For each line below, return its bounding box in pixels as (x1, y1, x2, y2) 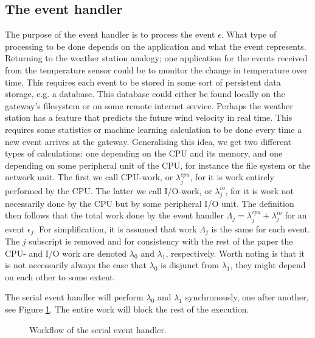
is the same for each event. (211, 222, 310, 235)
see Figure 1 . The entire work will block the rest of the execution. (5, 302, 249, 315)
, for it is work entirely (190, 171, 274, 183)
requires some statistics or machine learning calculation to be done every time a (5, 123, 302, 135)
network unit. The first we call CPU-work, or (5, 171, 173, 183)
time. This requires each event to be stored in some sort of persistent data (5, 75, 281, 88)
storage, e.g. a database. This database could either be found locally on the (5, 87, 285, 100)
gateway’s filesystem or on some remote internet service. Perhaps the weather (5, 99, 293, 112)
